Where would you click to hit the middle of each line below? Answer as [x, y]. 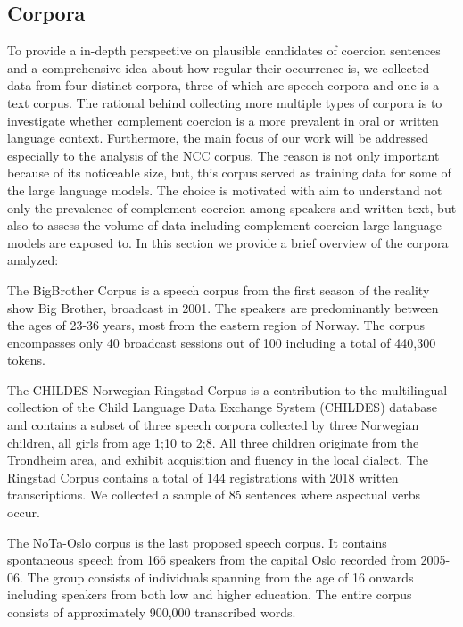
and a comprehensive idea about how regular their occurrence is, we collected [219, 67]
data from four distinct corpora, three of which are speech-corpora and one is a [223, 85]
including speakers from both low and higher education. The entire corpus [210, 594]
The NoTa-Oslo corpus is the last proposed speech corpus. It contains [197, 542]
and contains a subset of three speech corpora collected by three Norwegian [213, 425]
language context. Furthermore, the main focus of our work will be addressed [218, 138]
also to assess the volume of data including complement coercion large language [224, 225]
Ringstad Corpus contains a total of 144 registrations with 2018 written [203, 477]
